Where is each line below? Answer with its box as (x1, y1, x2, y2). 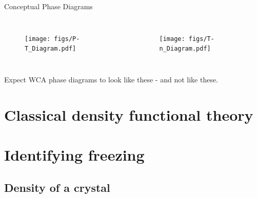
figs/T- (188, 35, 214, 42)
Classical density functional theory (4, 104, 253, 125)
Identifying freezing (4, 144, 145, 165)
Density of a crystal (4, 179, 110, 195)
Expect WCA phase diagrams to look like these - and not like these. (4, 74, 219, 84)
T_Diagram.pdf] (25, 45, 76, 53)
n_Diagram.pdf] (159, 45, 211, 53)
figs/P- (54, 35, 80, 42)
